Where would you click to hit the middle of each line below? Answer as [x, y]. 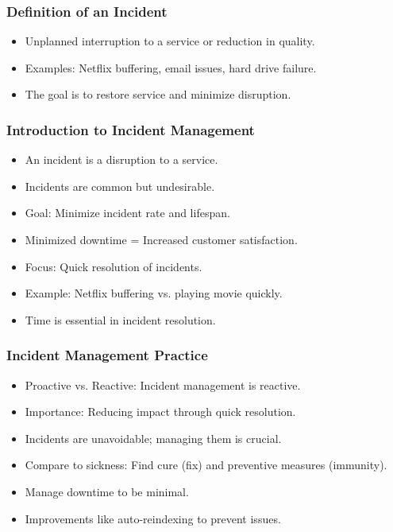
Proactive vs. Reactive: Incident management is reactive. [163, 384]
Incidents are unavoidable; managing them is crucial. [153, 438]
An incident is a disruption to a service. [121, 159]
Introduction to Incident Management [131, 129]
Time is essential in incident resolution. [120, 319]
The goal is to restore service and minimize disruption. [158, 94]
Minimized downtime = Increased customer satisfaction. [161, 239]
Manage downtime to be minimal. [107, 491]
